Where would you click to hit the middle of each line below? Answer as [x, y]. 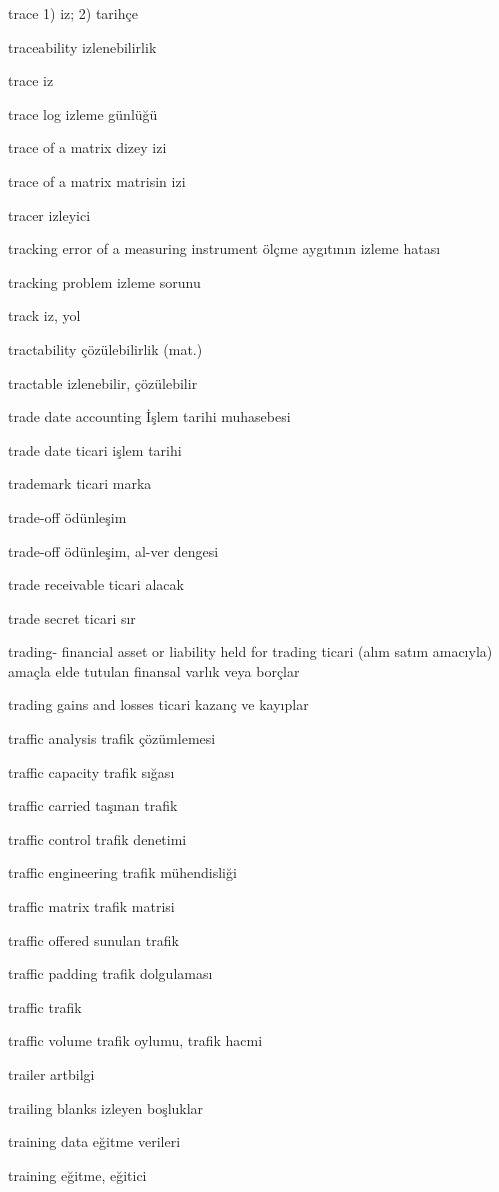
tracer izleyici [49, 214]
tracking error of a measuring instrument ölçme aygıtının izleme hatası [224, 248]
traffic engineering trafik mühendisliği [122, 872]
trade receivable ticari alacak [96, 584]
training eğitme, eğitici [77, 1174]
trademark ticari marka [80, 483]
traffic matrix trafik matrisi [91, 906]
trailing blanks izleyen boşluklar [106, 1107]
